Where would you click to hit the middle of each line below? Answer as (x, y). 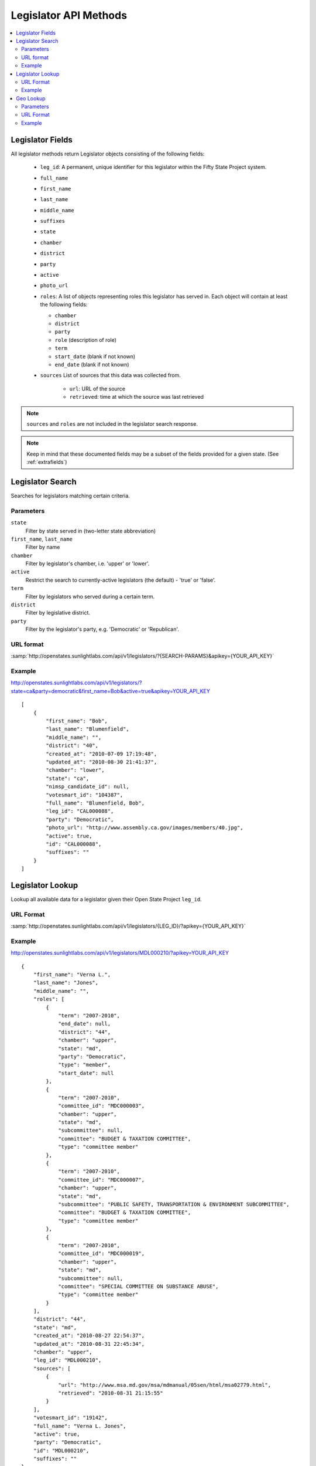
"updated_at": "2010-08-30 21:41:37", (102, 762)
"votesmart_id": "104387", (85, 795)
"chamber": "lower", (75, 770)
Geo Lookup (31, 98)
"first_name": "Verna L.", (72, 975)
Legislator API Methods (69, 15)
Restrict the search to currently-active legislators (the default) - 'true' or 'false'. (121, 580)
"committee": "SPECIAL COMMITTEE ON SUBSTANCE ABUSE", (138, 1286)
